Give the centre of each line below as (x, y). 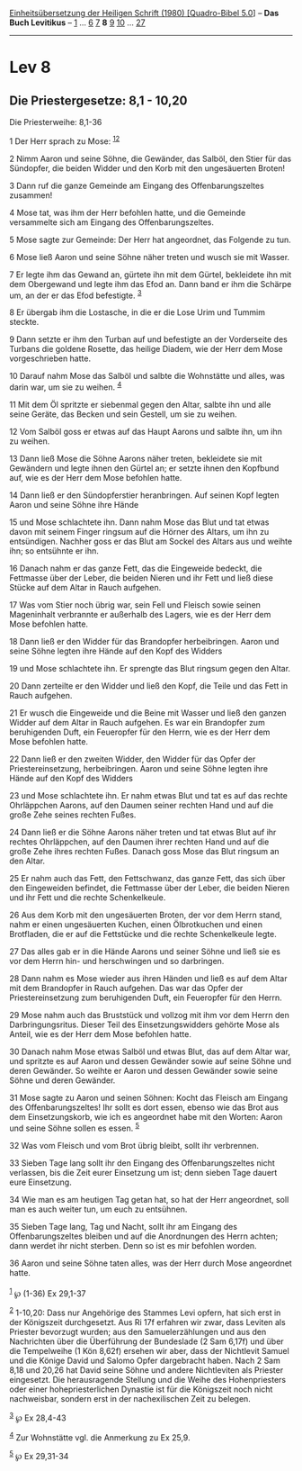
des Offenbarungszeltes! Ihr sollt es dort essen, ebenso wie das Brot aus (144, 1107)
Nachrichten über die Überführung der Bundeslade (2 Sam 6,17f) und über (147, 1341)
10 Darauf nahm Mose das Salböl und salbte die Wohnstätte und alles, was (147, 376)
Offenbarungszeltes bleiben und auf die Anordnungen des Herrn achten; (144, 1236)
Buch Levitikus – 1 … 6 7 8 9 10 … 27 (77, 23)
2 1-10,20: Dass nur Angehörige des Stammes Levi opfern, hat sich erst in (145, 1312)
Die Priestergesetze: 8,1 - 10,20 (98, 100)
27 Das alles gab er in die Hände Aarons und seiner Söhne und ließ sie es (145, 951)
